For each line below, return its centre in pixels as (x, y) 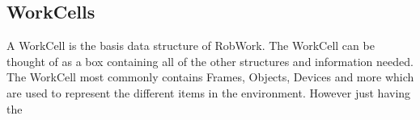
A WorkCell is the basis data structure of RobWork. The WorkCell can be (191, 46)
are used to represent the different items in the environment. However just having (209, 92)
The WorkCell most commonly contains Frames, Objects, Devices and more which (210, 77)
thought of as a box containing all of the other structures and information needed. (210, 61)
